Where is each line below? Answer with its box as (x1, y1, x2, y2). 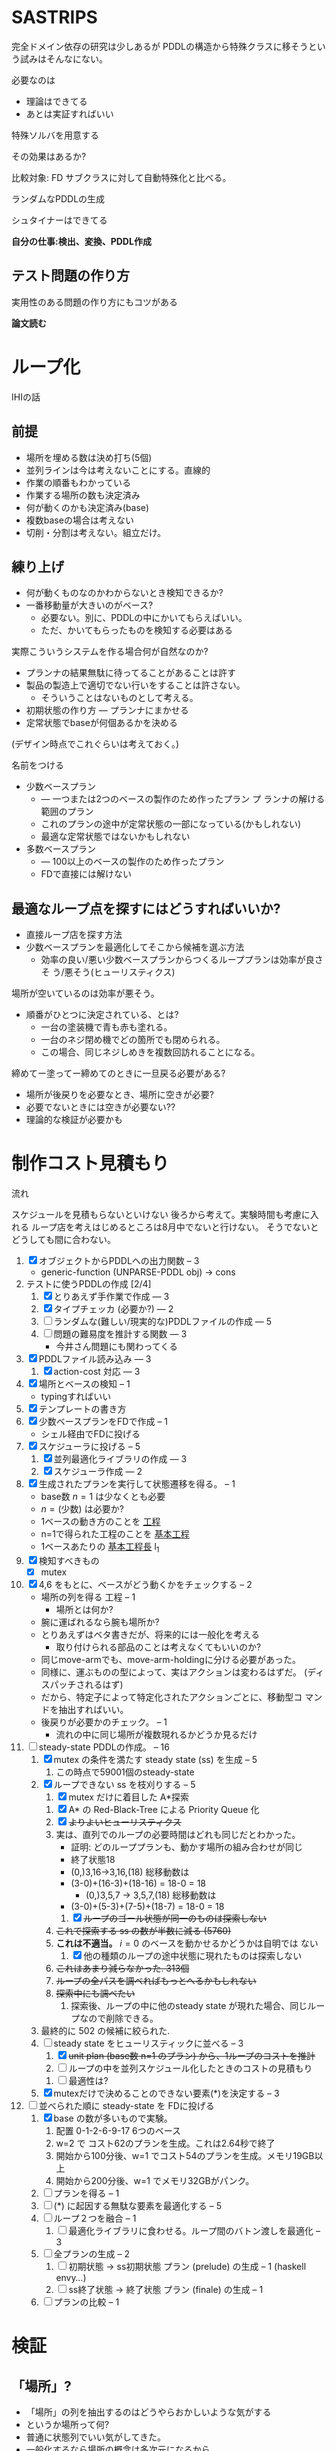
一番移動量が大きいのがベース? (25, 599, 154, 611)
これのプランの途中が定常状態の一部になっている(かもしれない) (40, 818, 302, 830)
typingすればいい (40, 1391, 112, 1403)
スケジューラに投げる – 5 (38, 1441, 141, 1453)
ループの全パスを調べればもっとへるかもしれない (55, 1974, 257, 1986)
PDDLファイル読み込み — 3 (38, 1353, 152, 1365)
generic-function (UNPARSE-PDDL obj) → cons (40, 1266, 236, 1278)
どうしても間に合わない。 (11, 1234, 116, 1246)
